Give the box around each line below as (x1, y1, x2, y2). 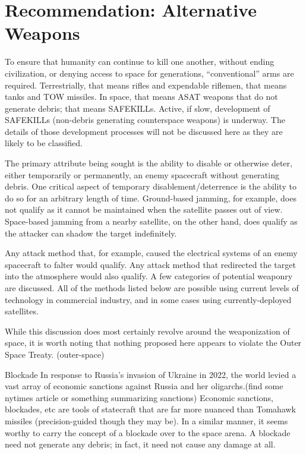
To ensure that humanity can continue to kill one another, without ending (5, 55, 275, 68)
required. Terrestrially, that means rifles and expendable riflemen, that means (5, 78, 287, 91)
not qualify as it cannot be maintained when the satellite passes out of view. (5, 203, 283, 216)
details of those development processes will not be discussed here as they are (5, 125, 283, 137)
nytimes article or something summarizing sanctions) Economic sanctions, (5, 391, 273, 403)
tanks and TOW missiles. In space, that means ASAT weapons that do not (5, 90, 278, 103)
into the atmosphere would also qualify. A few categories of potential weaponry (5, 270, 293, 282)
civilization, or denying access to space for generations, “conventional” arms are (5, 67, 294, 79)
